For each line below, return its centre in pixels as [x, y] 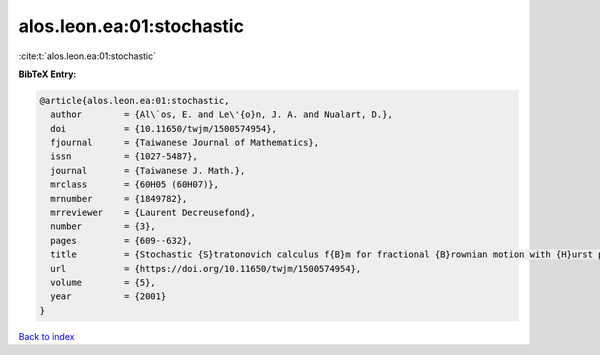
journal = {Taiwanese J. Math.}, [148, 170]
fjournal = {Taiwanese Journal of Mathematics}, [185, 143]
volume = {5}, [103, 282]
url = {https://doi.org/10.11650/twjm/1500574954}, [206, 268]
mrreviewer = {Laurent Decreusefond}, [153, 213]
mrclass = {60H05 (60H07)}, [135, 184]
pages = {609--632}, [122, 240]
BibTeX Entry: [47, 74]
